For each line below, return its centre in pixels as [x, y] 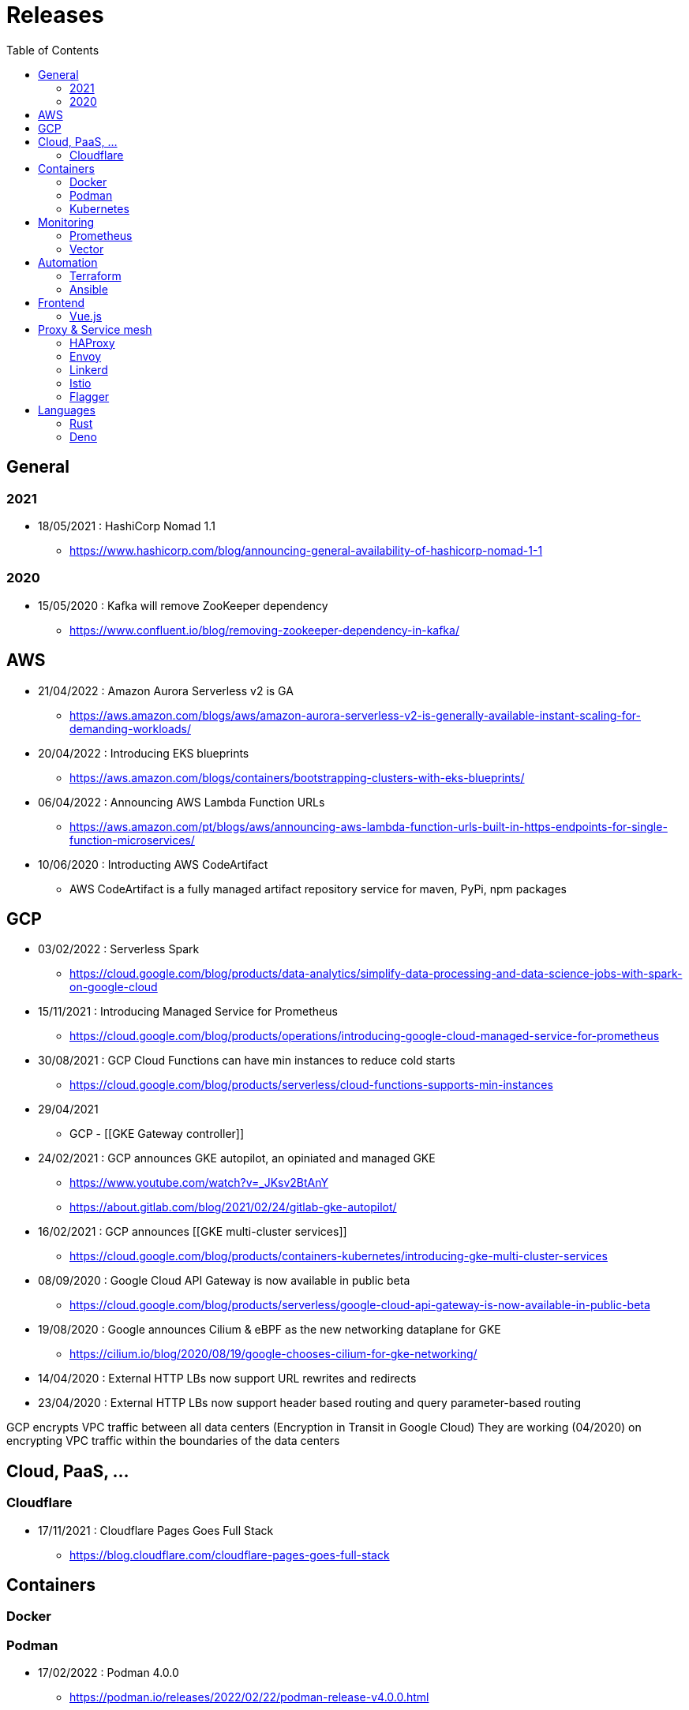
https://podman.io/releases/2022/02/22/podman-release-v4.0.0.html [249, 1697]
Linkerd [89, 369]
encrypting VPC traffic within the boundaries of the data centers [173, 1441]
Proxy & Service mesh [95, 329]
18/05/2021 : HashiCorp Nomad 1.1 [127, 526]
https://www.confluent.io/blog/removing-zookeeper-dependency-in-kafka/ [264, 630]
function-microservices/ [132, 840]
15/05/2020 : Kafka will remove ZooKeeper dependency [183, 605]
